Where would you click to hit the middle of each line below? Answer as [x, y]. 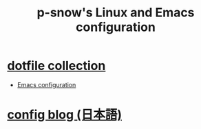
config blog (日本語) [65, 115]
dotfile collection [56, 66]
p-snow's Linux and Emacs [116, 13]
